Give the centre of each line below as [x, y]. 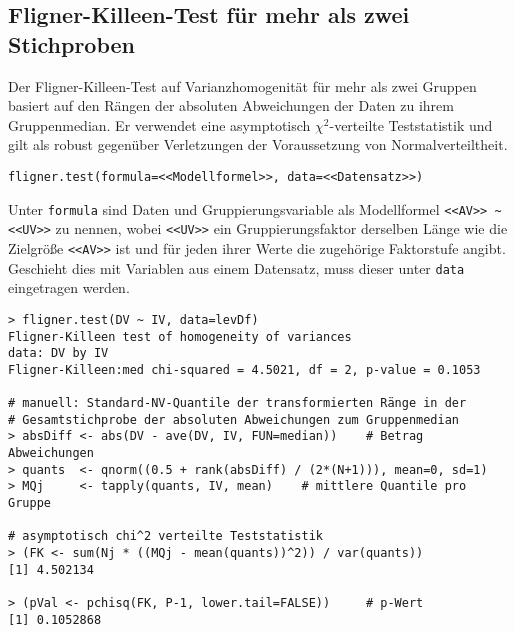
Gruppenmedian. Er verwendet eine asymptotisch [159, 124]
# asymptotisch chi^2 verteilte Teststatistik [165, 536]
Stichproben [72, 43]
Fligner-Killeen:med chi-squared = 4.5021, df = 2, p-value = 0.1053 [244, 369]
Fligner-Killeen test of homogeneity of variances [180, 336]
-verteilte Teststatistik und [411, 124]
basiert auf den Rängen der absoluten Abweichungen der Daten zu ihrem [231, 105]
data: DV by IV [58, 353]
